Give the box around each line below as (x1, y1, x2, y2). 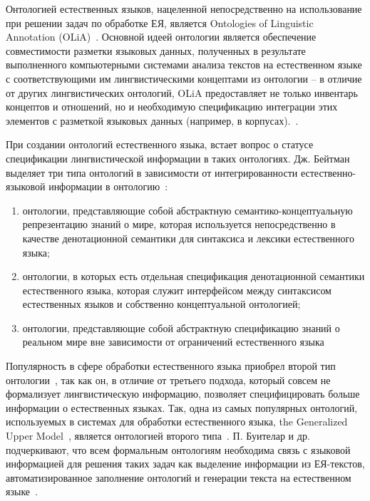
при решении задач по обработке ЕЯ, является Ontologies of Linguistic (6, 15, 314, 30)
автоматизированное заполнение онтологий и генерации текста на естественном (6, 470, 351, 485)
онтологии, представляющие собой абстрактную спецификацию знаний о (22, 320, 340, 335)
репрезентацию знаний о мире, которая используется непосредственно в (22, 217, 336, 232)
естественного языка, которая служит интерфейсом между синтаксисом (22, 282, 332, 297)
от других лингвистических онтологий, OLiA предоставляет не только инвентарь (6, 85, 358, 100)
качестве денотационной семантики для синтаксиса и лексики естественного (22, 230, 354, 245)
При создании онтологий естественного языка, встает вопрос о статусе (6, 137, 314, 152)
